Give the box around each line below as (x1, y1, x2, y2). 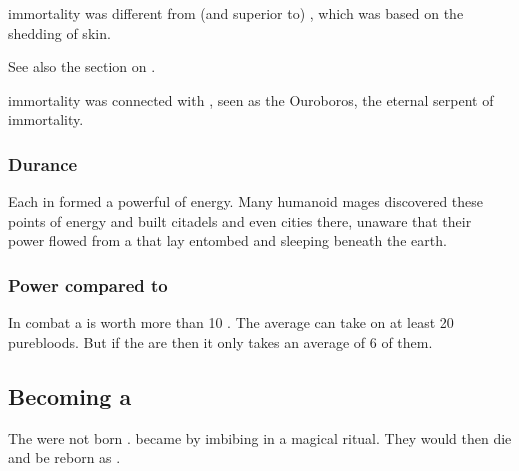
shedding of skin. (8, 22, 111, 43)
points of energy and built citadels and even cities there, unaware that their (8, 210, 472, 231)
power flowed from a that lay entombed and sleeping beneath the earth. (8, 230, 447, 251)
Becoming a (8, 380, 132, 411)
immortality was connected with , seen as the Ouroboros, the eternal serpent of (8, 89, 494, 110)
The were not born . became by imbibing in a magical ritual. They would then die (8, 427, 512, 448)
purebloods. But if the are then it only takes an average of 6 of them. (8, 331, 433, 352)
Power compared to (8, 272, 168, 297)
